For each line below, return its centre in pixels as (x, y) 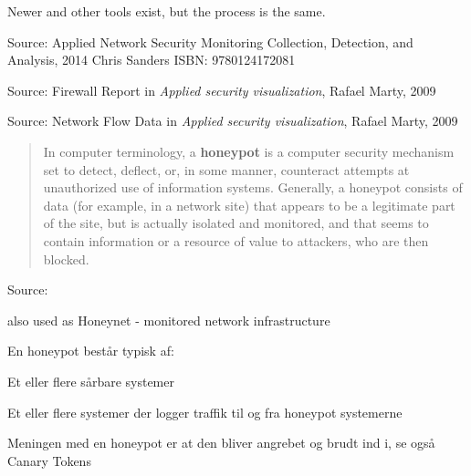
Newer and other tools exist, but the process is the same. (167, 11)
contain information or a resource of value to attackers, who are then (236, 240)
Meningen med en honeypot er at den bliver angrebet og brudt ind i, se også (221, 443)
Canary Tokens (49, 460)
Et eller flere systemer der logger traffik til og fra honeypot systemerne (205, 412)
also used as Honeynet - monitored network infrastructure (169, 320)
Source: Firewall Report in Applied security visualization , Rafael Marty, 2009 (222, 90)
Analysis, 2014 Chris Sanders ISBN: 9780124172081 (152, 60)
